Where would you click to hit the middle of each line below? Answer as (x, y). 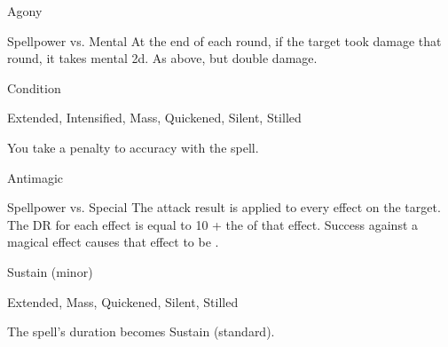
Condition (34, 87)
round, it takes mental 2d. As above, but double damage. (162, 58)
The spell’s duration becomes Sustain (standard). (141, 331)
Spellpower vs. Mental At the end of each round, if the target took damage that (224, 40)
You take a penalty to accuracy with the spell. (133, 147)
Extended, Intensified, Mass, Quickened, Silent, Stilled (154, 118)
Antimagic (35, 177)
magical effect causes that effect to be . (113, 242)
